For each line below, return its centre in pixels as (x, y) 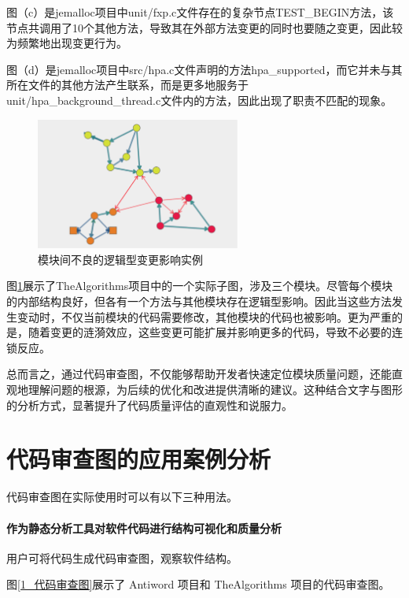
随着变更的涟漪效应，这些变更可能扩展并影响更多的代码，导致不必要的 (210, 332)
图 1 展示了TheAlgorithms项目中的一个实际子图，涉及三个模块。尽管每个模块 (200, 286)
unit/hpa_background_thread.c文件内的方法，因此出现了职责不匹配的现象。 (199, 100)
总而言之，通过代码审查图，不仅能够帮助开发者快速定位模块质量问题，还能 (199, 374)
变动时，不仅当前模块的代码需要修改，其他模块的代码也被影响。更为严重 (204, 316)
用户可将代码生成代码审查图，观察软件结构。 (122, 557)
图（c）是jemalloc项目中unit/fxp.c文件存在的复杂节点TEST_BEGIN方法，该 (200, 12)
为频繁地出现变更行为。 (67, 43)
